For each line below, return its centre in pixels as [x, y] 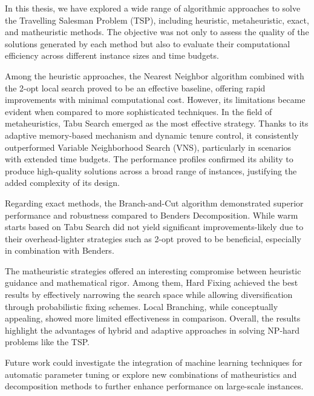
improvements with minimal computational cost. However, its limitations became [155, 100]
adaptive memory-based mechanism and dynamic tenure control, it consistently [152, 135]
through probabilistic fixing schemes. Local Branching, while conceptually [142, 306]
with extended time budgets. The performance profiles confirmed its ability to [149, 159]
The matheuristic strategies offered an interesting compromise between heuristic [153, 270]
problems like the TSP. [47, 342]
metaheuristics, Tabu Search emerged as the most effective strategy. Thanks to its [157, 123]
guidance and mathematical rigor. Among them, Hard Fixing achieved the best [152, 282]
